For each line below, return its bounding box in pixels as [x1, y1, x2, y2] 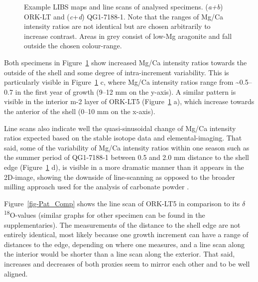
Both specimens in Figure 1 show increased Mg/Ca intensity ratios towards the [4, 57, 247, 67]
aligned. [4, 268, 28, 279]
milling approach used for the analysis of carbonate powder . [4, 181, 189, 192]
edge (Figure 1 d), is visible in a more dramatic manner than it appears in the [4, 161, 244, 172]
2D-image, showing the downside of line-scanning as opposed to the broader [4, 171, 235, 182]
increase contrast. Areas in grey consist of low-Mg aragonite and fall [24, 30, 232, 41]
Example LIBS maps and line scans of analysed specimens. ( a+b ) [24, 1, 223, 11]
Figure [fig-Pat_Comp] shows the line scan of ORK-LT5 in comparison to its [4, 198, 240, 208]
